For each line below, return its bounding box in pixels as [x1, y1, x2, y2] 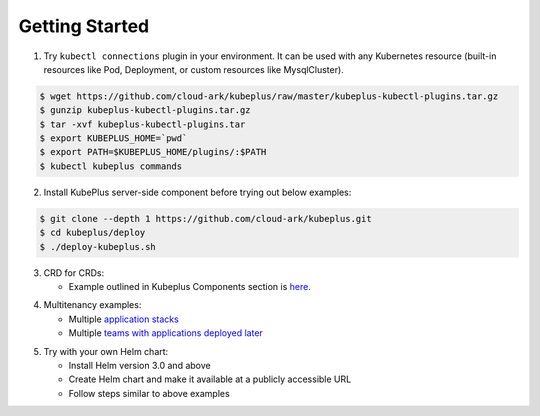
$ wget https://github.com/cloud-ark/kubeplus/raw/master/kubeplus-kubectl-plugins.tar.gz [39, 90, 499, 102]
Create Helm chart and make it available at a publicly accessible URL [68, 373, 352, 385]
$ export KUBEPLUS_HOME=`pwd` [39, 133, 188, 144]
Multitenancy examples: [43, 299, 142, 311]
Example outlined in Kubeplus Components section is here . [68, 281, 312, 292]
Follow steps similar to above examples [68, 387, 230, 399]
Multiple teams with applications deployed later [68, 327, 264, 339]
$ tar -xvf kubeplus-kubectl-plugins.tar [39, 118, 246, 130]
